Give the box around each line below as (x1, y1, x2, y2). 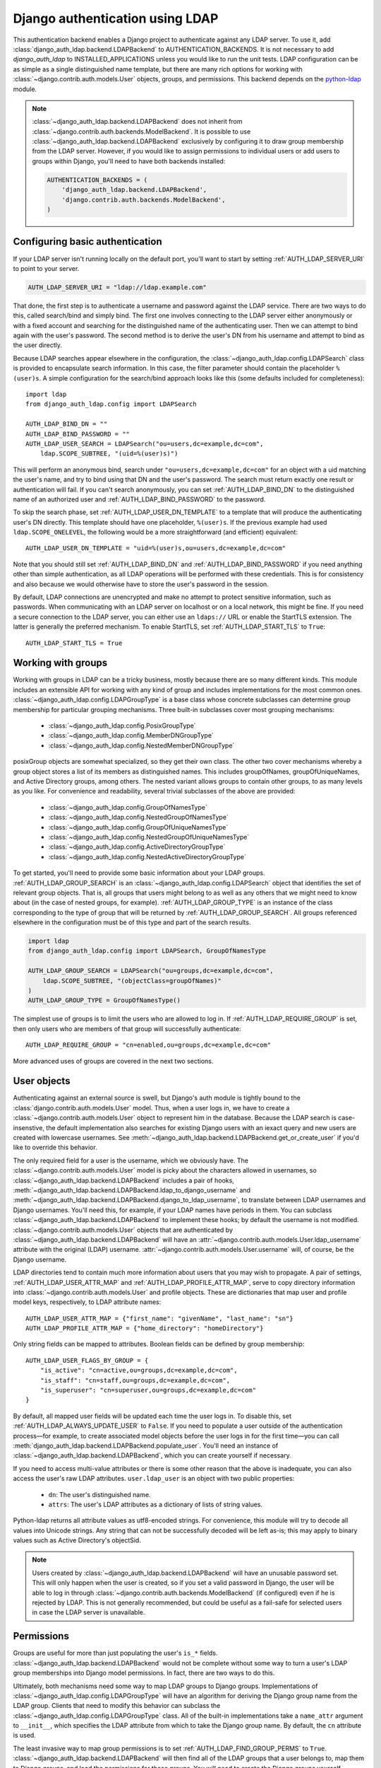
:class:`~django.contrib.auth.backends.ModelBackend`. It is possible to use (32, 127, 251, 136)
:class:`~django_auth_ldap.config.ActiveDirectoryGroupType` (48, 842, 226, 851)
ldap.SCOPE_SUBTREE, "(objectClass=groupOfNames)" (42, 977, 222, 984)
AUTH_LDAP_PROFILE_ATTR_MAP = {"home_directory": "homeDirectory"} (25, 1325, 264, 1332)
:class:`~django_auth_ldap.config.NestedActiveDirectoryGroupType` (48, 852, 246, 861)
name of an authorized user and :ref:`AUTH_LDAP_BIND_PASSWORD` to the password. (13, 495, 266, 504)
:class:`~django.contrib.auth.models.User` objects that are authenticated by (13, 1226, 233, 1234)
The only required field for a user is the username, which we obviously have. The (13, 1156, 248, 1165)
